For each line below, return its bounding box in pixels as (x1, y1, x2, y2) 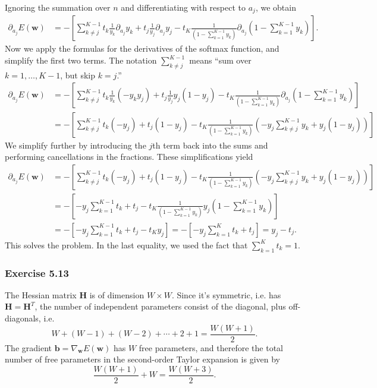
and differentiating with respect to (121, 1, 246, 13)
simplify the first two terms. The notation (5, 54, 157, 67)
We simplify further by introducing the (5, 138, 146, 151)
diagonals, (5, 312, 41, 324)
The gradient (5, 341, 52, 354)
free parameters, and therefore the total (139, 341, 283, 354)
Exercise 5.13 (5, 265, 70, 280)
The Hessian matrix (5, 288, 77, 301)
